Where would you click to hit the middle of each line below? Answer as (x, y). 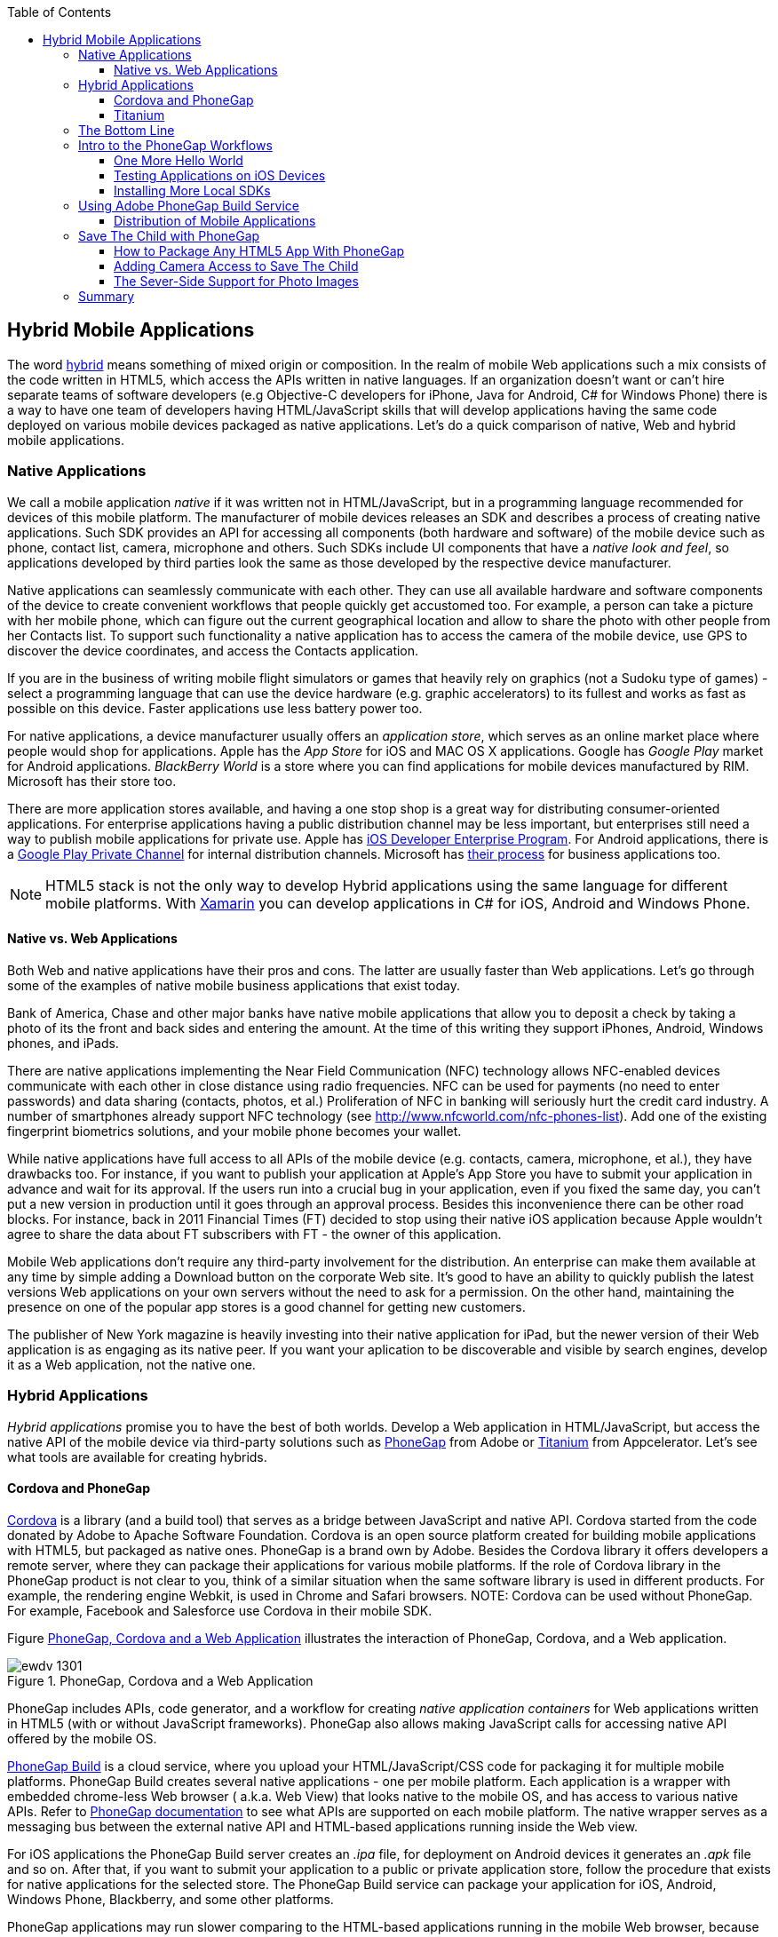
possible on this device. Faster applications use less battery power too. (215, 708)
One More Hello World (179, 160)
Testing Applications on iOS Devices (220, 175)
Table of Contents (60, 12)
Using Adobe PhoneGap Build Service (189, 206)
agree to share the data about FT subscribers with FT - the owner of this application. (254, 1234)
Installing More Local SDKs (192, 191)
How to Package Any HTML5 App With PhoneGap (259, 251)
